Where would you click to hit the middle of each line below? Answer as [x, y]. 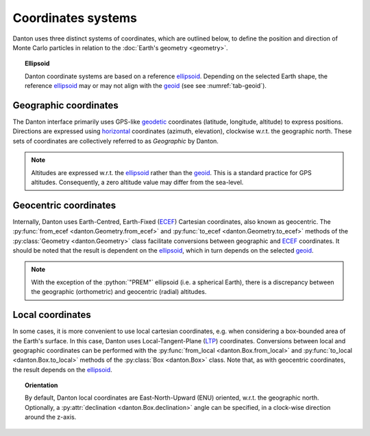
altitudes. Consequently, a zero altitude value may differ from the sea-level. [137, 182]
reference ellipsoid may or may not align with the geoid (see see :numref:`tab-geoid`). [146, 86]
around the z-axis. [51, 417]
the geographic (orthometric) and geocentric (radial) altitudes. [119, 292]
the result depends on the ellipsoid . [62, 369]
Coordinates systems [75, 18]
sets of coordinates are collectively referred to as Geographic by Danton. [116, 141]
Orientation [41, 385]
